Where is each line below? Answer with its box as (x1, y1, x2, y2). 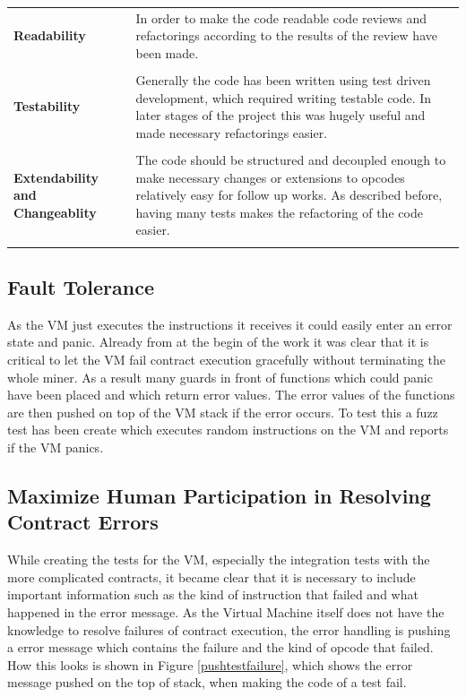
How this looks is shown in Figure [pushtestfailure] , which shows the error (7, 655, 413, 674)
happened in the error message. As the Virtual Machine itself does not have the (7, 602, 444, 621)
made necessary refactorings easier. (135, 123, 328, 142)
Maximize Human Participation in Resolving (7, 481, 431, 509)
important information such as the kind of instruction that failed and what (7, 585, 419, 604)
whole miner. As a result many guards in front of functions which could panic (7, 367, 433, 386)
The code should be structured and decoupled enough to (135, 150, 446, 168)
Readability (13, 26, 86, 45)
